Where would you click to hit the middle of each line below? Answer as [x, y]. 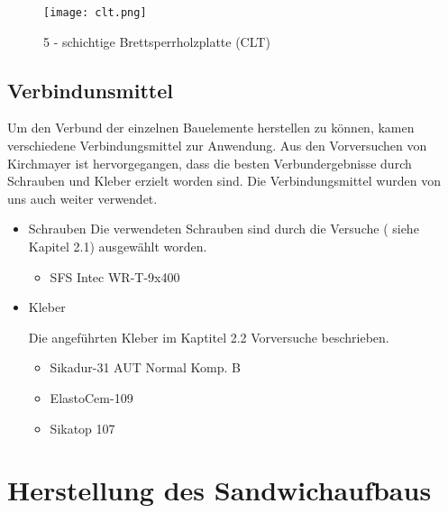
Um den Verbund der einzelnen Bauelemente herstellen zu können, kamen [211, 128]
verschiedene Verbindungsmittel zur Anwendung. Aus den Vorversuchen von [217, 146]
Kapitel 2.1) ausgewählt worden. [118, 247]
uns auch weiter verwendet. [82, 198]
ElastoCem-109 [91, 397]
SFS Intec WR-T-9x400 [115, 276]
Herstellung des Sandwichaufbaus [219, 490]
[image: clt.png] [95, 13]
